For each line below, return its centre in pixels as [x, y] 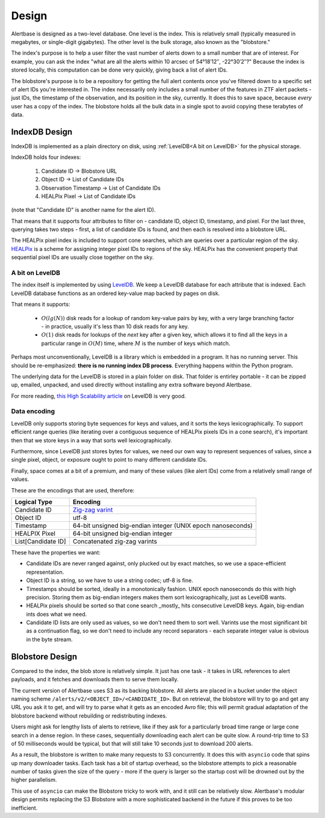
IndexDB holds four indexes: [46, 157]
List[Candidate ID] [40, 541]
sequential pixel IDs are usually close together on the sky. [82, 257]
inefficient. [24, 808]
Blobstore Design [44, 656]
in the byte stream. [49, 639]
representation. [45, 572]
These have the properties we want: [56, 552]
